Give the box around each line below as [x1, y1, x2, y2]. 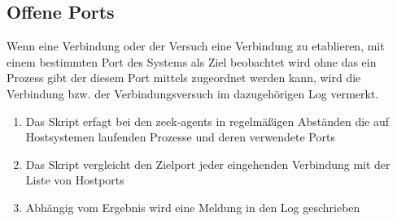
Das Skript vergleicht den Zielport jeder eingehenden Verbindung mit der [25, 155, 390, 172]
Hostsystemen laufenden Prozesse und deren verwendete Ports [25, 128, 335, 145]
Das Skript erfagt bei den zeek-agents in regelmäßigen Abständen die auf [25, 112, 390, 129]
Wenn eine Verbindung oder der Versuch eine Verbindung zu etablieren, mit [7, 37, 385, 54]
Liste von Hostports [25, 171, 124, 188]
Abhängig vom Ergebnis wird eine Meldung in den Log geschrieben [25, 198, 360, 215]
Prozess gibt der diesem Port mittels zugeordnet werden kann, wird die [7, 69, 361, 86]
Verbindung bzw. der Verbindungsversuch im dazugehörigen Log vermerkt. [7, 84, 379, 102]
